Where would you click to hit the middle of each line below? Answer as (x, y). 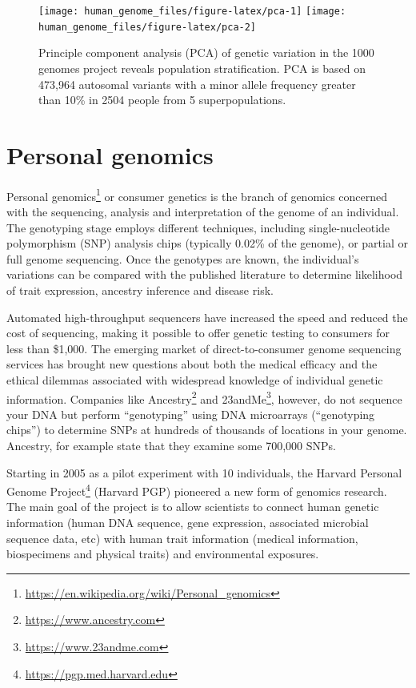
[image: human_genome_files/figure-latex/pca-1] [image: (192, 11)
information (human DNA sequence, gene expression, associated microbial (188, 523)
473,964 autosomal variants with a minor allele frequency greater (197, 84)
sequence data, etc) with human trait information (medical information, (182, 538)
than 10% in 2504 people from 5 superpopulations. (162, 100)
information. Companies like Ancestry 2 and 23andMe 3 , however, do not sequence (204, 397)
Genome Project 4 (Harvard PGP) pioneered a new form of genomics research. (197, 490)
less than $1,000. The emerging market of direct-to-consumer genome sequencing (204, 348)
